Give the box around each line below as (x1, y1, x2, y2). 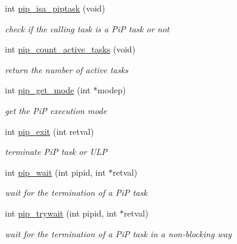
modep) (97, 84, 126, 96)
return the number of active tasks (5, 63, 129, 76)
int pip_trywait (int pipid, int (5, 206, 117, 219)
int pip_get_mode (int (5, 84, 91, 96)
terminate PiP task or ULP (5, 145, 107, 158)
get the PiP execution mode (5, 104, 107, 117)
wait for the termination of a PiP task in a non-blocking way (5, 227, 232, 240)
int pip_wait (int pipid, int (5, 165, 106, 178)
